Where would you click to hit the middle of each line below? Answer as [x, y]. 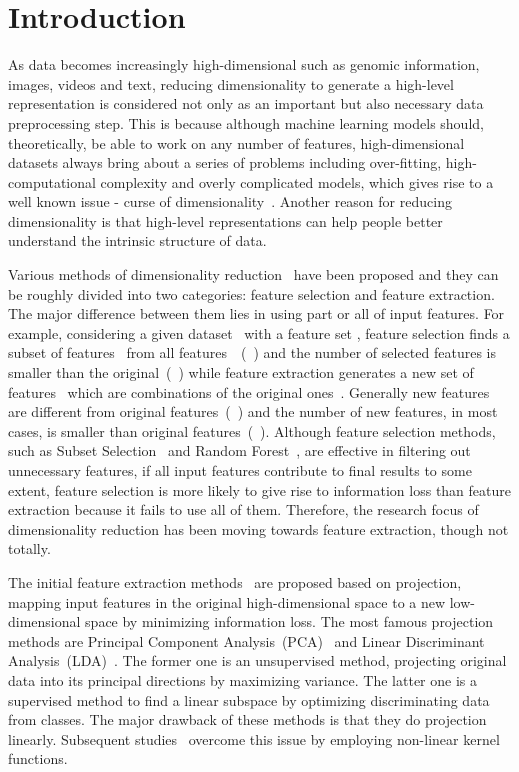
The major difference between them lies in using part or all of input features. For [256, 313]
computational [52, 181]
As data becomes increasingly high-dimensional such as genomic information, [244, 64]
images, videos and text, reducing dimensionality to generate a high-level [231, 83]
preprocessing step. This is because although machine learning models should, [246, 122]
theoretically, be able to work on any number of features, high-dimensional [236, 142]
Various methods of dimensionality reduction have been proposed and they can [253, 274]
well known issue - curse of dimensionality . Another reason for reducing [230, 201]
